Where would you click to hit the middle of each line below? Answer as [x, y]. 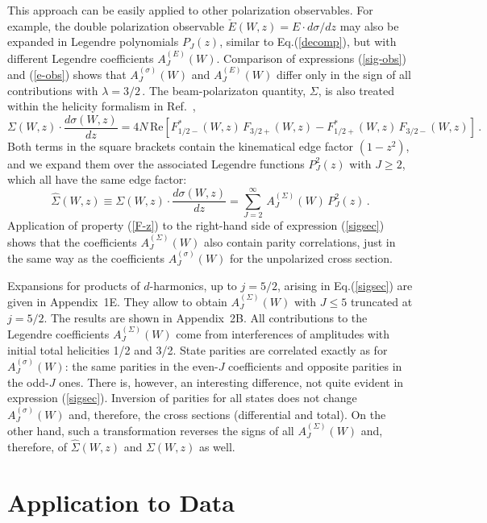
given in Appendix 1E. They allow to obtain [117, 301]
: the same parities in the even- [142, 365]
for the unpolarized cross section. [311, 257]
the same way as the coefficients [86, 257]
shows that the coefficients [72, 241]
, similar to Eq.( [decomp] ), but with [308, 42]
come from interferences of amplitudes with [283, 333]
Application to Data [121, 502]
